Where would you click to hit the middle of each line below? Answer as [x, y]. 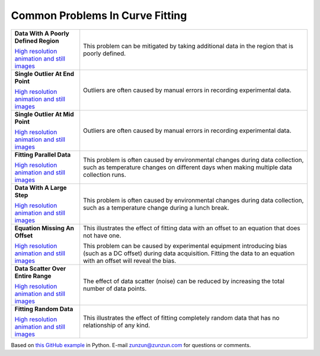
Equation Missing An [44, 228]
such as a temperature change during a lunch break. [156, 208]
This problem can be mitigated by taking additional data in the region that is [188, 46]
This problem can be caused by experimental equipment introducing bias [185, 246]
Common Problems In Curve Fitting [99, 15]
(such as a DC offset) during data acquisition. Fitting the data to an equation [189, 253]
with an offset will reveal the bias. [130, 260]
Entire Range [33, 276]
